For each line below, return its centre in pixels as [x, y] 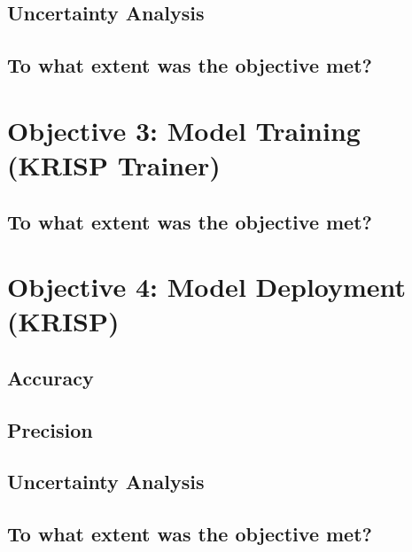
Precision [50, 429]
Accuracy [51, 377]
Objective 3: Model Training [184, 130]
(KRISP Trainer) [114, 164]
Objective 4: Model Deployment [207, 287]
